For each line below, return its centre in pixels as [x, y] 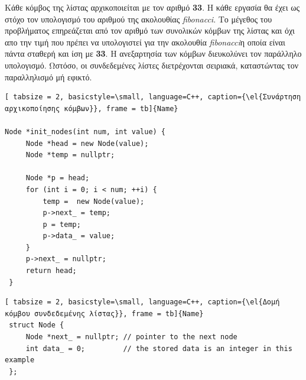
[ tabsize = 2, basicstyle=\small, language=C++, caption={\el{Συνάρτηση [153, 97]
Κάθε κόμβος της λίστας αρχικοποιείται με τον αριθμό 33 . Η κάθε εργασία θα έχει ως [152, 7]
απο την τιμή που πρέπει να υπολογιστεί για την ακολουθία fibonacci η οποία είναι [145, 42]
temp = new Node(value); [94, 201]
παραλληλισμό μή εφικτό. [48, 77]
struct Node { [37, 325]
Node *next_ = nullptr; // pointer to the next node [131, 337]
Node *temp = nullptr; [70, 155]
